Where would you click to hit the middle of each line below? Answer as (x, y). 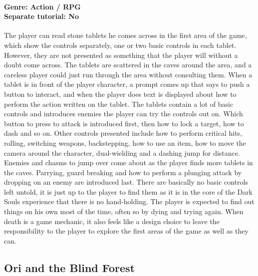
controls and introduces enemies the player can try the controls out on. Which (124, 114)
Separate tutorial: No (41, 16)
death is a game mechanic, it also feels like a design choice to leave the (112, 221)
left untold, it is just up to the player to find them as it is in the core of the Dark (129, 191)
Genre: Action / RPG (42, 6)
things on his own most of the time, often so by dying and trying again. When (124, 211)
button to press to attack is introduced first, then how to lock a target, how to (124, 123)
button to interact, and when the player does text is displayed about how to (120, 94)
